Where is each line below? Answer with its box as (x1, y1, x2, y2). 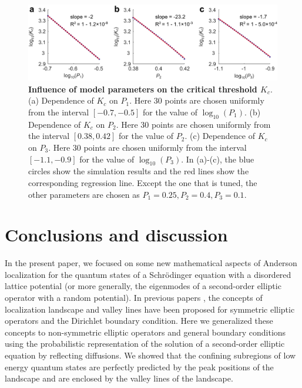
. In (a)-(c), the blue (181, 152, 254, 165)
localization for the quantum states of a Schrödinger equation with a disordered (5, 268, 291, 280)
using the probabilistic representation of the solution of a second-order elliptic (5, 337, 285, 350)
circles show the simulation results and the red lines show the (28, 165, 249, 177)
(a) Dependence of (28, 94, 94, 107)
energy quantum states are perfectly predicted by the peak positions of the (5, 360, 274, 373)
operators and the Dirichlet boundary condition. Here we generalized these (5, 314, 273, 327)
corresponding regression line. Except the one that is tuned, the (28, 176, 257, 188)
